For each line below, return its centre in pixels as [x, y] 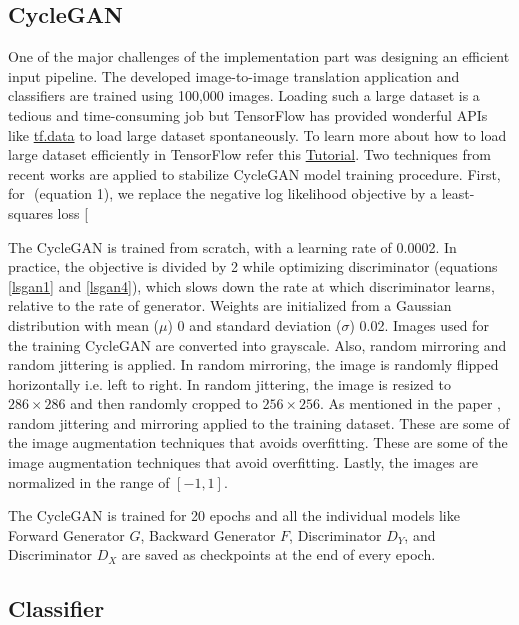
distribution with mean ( [84, 324]
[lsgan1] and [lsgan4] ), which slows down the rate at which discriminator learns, [251, 285]
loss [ [73, 212]
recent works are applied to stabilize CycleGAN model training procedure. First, [254, 173]
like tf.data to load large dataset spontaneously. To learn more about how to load [257, 134]
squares [30, 212]
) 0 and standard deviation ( [254, 324]
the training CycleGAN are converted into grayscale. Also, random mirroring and [257, 344]
